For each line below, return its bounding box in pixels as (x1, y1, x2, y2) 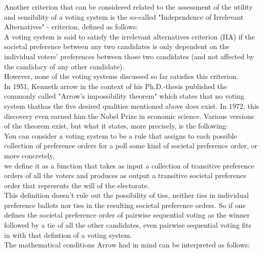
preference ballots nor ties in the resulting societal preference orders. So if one (4, 199, 246, 210)
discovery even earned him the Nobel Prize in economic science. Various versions (4, 110, 254, 121)
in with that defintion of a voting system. (4, 229, 132, 240)
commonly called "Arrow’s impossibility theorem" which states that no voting (4, 91, 245, 101)
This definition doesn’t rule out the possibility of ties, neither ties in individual (4, 190, 249, 200)
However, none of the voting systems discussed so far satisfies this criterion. (4, 71, 239, 81)
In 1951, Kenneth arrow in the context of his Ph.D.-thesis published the (4, 80, 228, 91)
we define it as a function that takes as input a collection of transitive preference (4, 160, 254, 171)
